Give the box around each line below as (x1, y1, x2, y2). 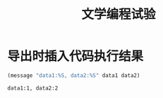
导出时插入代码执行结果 (7, 48, 144, 64)
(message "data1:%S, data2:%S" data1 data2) (7, 71, 140, 79)
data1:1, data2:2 (7, 85, 59, 92)
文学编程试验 (80, 6, 156, 22)
